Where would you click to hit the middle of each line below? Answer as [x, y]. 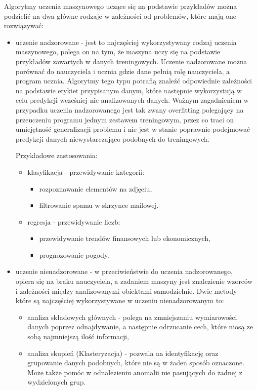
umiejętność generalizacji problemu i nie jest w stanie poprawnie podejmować [133, 129]
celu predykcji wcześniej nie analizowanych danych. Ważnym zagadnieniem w [132, 100]
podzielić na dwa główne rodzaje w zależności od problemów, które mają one [120, 16]
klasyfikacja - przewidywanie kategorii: [86, 172]
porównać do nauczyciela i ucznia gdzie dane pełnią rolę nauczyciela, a [123, 71]
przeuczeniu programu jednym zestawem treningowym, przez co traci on [125, 119]
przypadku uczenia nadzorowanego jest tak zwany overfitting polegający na [129, 109]
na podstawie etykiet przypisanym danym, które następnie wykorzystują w [129, 90]
